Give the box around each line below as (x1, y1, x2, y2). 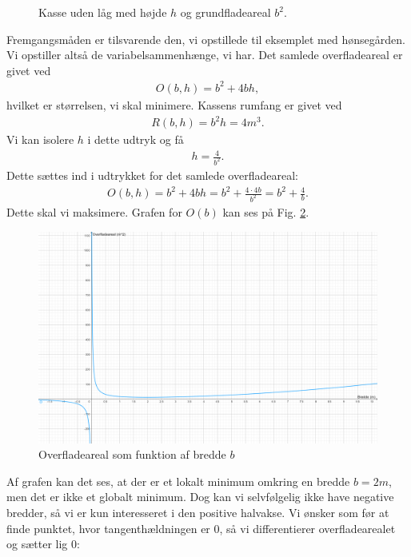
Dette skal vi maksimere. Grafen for (6, 204, 182, 221)
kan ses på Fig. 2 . (222, 204, 309, 221)
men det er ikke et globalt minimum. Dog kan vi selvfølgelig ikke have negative (6, 488, 394, 505)
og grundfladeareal (180, 4, 271, 20)
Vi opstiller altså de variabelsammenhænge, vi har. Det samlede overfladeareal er (6, 46, 403, 63)
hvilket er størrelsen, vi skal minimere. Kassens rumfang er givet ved (6, 96, 342, 113)
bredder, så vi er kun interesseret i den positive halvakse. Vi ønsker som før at (6, 504, 389, 521)
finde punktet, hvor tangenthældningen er (6, 519, 210, 536)
